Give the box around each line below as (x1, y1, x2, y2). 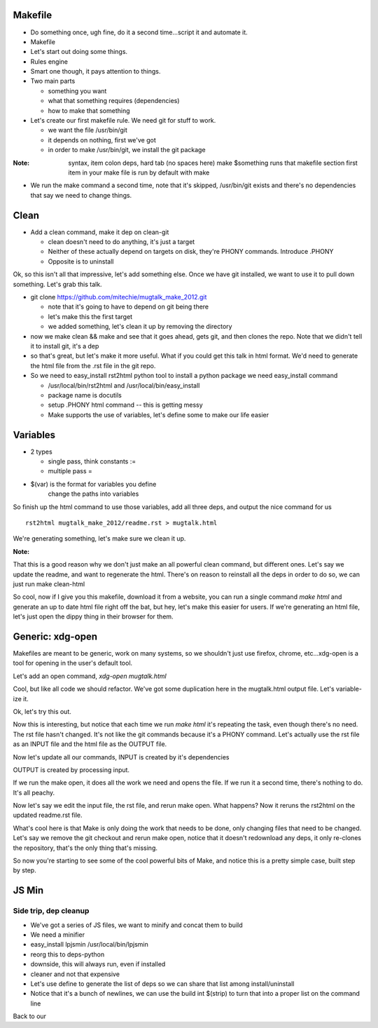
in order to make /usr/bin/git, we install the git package (48, 146, 206, 154)
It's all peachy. (13, 788, 55, 797)
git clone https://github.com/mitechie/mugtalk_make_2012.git (30, 293, 207, 302)
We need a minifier (30, 930, 85, 939)
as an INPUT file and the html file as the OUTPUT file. (13, 740, 167, 748)
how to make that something (48, 106, 130, 115)
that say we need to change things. (30, 191, 132, 199)
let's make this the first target (48, 312, 133, 320)
